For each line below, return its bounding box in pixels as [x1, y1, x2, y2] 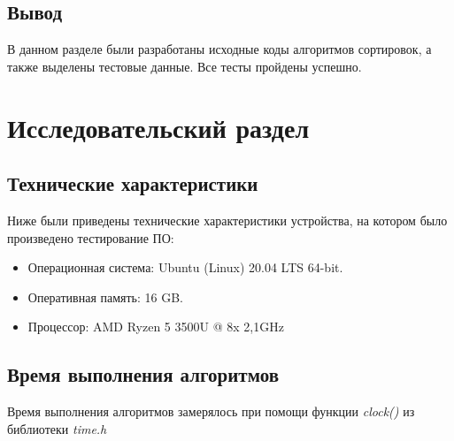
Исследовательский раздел [7, 109, 310, 145]
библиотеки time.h [7, 419, 107, 437]
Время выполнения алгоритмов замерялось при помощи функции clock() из [7, 402, 415, 421]
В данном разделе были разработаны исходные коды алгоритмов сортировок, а [7, 40, 432, 58]
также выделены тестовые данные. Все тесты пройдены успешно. [7, 57, 362, 75]
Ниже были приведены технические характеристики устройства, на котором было [7, 210, 448, 229]
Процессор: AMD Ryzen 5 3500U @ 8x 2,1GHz [27, 317, 284, 336]
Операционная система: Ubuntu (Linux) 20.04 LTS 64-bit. [27, 258, 343, 277]
